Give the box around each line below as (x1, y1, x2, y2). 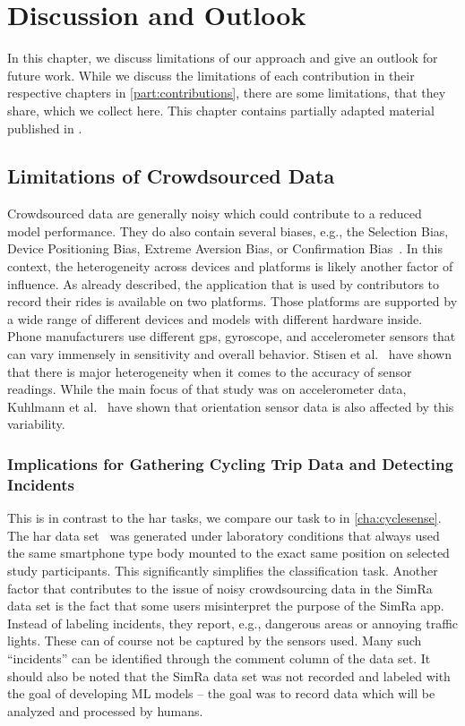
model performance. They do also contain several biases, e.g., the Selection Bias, (7, 221, 449, 240)
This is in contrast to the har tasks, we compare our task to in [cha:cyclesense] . (7, 508, 442, 527)
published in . (7, 118, 82, 137)
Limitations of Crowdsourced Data (7, 162, 335, 190)
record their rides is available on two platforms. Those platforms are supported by (7, 292, 458, 311)
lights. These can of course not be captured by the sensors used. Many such (7, 631, 422, 650)
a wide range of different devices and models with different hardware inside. (7, 309, 423, 328)
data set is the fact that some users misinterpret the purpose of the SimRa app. (7, 596, 444, 615)
